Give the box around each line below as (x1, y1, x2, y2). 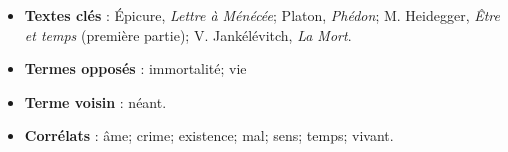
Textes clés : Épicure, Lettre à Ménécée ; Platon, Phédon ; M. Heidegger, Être (24, 5, 500, 25)
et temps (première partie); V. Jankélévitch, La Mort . (24, 24, 352, 45)
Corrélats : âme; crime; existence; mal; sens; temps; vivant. (24, 125, 394, 146)
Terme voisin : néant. (24, 91, 167, 112)
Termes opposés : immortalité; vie (24, 58, 247, 79)
